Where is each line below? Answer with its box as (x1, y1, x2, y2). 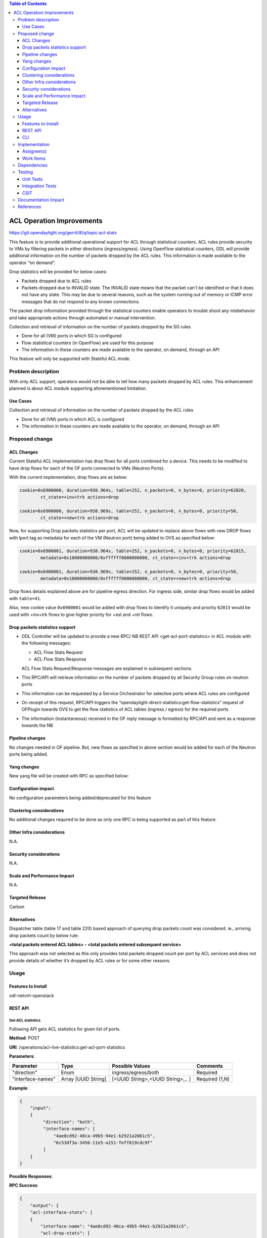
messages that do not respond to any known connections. (21, 299, 140, 305)
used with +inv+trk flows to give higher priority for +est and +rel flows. (9, 612, 153, 618)
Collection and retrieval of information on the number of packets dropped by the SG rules (9, 323, 191, 329)
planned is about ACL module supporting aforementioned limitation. (9, 385, 147, 391)
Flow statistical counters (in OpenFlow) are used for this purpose (21, 340, 154, 346)
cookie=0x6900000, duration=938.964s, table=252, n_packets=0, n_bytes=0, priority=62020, (19, 487, 247, 493)
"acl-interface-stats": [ (30, 1210, 93, 1215)
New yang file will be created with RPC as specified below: (9, 773, 129, 779)
